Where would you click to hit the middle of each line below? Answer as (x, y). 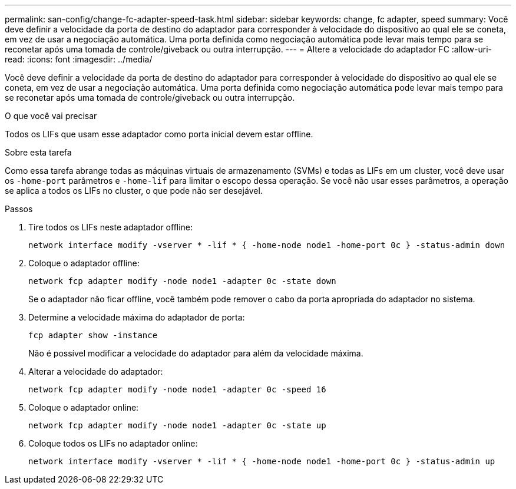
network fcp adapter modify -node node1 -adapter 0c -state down (182, 281)
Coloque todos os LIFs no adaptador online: (113, 443)
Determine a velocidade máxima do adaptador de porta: (137, 317)
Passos (19, 209)
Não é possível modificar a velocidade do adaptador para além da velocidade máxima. (196, 353)
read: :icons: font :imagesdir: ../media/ (79, 59)
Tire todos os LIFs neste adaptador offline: (111, 227)
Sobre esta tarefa (38, 152)
